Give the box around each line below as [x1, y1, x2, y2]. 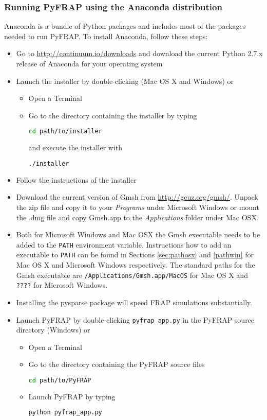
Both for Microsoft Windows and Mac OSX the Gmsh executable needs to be [16, 229, 260, 240]
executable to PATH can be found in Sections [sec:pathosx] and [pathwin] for [16, 249, 254, 260]
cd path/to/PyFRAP [28, 376, 91, 384]
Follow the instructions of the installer [16, 174, 137, 185]
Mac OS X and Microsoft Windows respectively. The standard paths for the [16, 259, 255, 270]
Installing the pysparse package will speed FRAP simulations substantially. [16, 296, 253, 307]
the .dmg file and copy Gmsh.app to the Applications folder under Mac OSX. [16, 212, 259, 222]
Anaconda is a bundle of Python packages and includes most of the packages [4, 21, 246, 31]
